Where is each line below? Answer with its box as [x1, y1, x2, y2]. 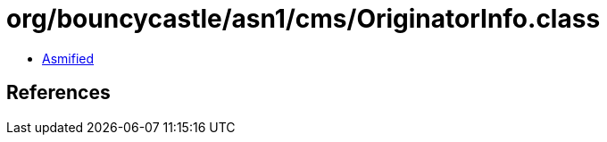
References [6, 81, 111, 104]
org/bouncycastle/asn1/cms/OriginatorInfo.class [6, 4, 601, 34]
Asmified [42, 50, 95, 66]
